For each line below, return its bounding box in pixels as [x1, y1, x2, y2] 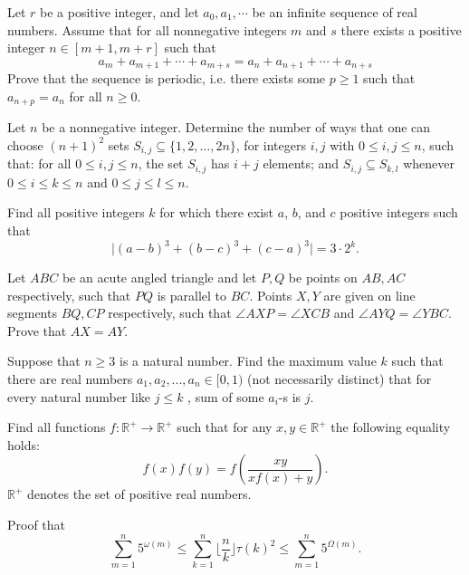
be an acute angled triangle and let [62, 268, 257, 287]
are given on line [323, 285, 416, 304]
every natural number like [7, 387, 151, 406]
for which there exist [159, 203, 274, 222]
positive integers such [340, 203, 458, 222]
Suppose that [7, 351, 81, 370]
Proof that [7, 515, 66, 533]
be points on [288, 268, 358, 287]
